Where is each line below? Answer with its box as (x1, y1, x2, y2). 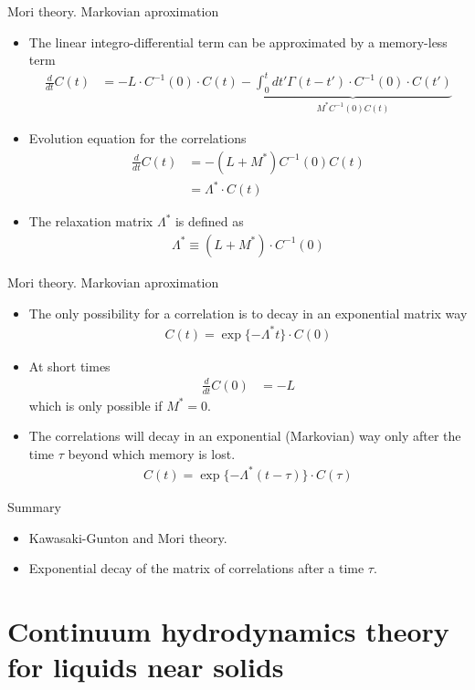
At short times (28, 356, 111, 375)
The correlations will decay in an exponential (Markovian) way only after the (28, 426, 461, 445)
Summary (7, 497, 61, 516)
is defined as (174, 212, 244, 231)
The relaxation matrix (28, 212, 153, 231)
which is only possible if (28, 395, 163, 414)
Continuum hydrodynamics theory (7, 612, 449, 649)
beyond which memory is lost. (68, 444, 236, 463)
